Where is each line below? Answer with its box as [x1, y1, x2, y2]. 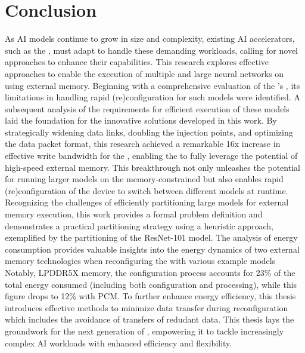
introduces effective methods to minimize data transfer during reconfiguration [5, 301, 288, 314]
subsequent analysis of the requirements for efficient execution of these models [5, 102, 290, 115]
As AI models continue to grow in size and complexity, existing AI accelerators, [5, 32, 295, 45]
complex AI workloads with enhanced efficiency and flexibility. [5, 336, 232, 349]
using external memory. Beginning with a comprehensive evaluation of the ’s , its [5, 79, 300, 91]
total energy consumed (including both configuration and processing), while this [5, 278, 297, 290]
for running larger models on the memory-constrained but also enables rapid [5, 173, 284, 185]
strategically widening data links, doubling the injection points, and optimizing [5, 125, 293, 138]
